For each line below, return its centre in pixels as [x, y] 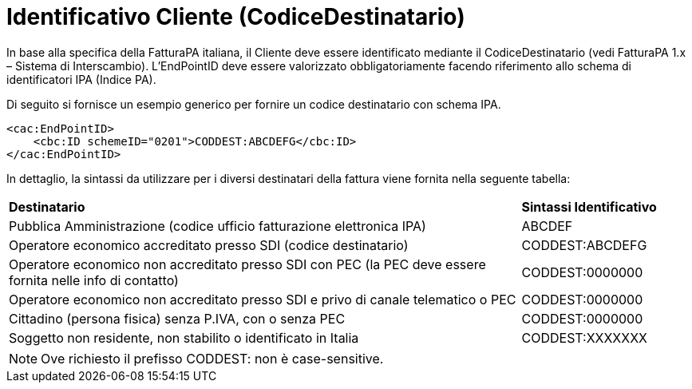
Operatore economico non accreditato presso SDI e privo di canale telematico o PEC [263, 299]
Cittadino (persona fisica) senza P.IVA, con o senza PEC [177, 318]
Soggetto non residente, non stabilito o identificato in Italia [184, 337]
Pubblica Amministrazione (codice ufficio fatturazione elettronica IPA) [217, 226]
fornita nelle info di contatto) [94, 280]
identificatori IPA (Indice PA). [81, 79]
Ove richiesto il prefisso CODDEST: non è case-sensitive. [212, 358]
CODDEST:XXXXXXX [585, 337]
